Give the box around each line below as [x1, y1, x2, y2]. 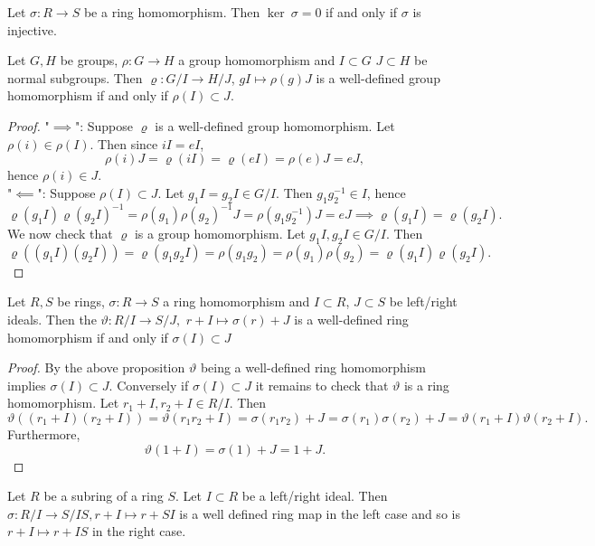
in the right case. [91, 522, 186, 541]
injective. [7, 20, 57, 39]
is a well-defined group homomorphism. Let [155, 116, 395, 135]
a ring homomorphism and [163, 292, 310, 311]
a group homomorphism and [178, 51, 335, 70]
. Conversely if [109, 375, 189, 394]
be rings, [57, 292, 105, 311]
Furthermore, [7, 425, 80, 443]
